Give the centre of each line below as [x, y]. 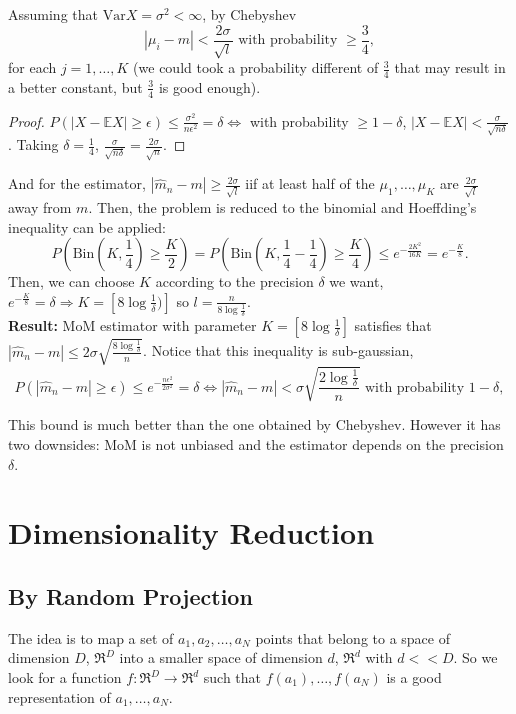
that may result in [450, 67]
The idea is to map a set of [91, 637]
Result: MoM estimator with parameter [132, 325]
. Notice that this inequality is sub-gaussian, [278, 350]
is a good [414, 677]
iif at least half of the [310, 183]
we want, [356, 281]
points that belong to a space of [352, 637]
